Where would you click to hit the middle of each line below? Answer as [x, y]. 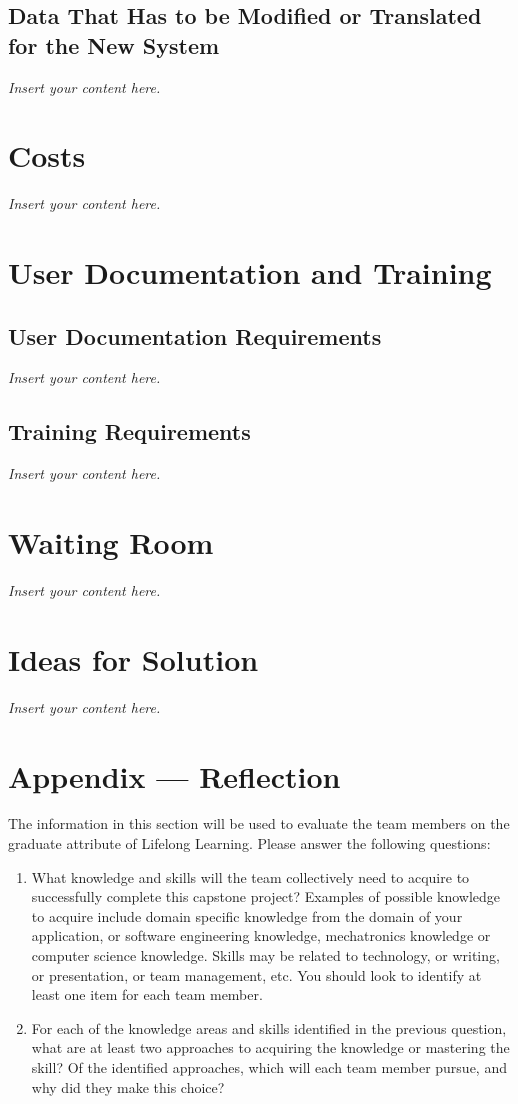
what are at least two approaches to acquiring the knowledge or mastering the [270, 1047]
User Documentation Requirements [195, 335]
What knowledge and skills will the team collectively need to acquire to [250, 876]
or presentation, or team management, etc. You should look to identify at [256, 974]
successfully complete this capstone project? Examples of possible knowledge [266, 896]
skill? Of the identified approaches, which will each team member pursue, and [269, 1066]
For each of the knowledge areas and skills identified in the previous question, [269, 1027]
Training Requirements [129, 431]
